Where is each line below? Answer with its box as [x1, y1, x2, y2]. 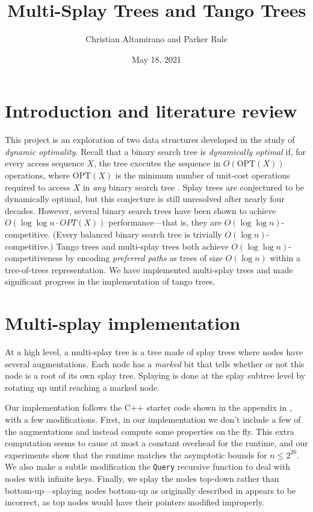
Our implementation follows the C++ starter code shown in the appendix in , [5, 401, 292, 414]
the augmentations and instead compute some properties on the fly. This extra [5, 425, 294, 437]
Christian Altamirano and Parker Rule [85, 33, 228, 45]
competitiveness [5, 251, 63, 264]
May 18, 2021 [131, 52, 182, 65]
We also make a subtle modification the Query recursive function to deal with [5, 460, 290, 473]
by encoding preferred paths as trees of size [65, 251, 223, 264]
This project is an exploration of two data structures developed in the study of [5, 133, 295, 146]
